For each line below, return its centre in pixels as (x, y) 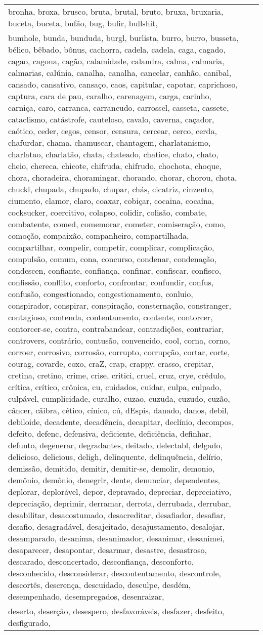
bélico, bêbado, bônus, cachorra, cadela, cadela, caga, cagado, (117, 49)
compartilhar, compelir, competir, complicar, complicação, (111, 247)
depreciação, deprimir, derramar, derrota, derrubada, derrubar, (120, 503)
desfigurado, (29, 623)
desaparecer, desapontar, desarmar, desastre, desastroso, (107, 550)
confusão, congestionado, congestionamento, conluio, (101, 294)
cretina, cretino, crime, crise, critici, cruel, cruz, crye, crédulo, (117, 375)
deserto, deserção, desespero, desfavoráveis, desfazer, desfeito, (116, 611)
